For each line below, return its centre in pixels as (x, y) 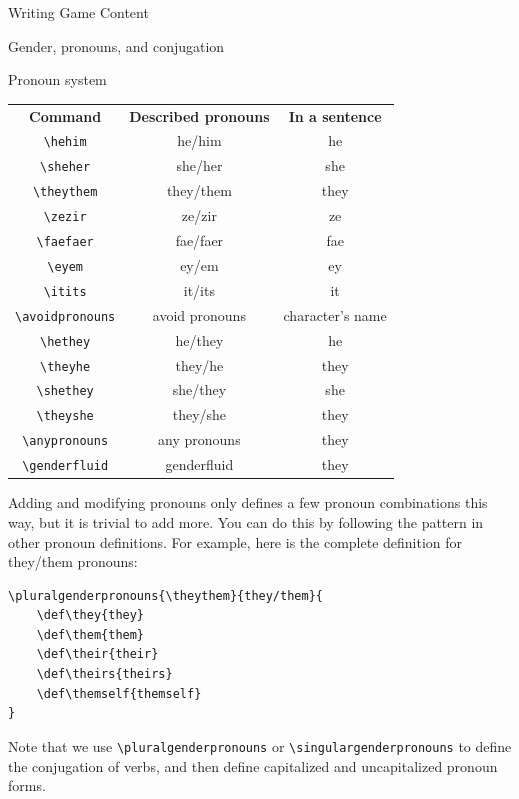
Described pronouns (199, 115)
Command (65, 115)
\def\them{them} (90, 634)
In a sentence (335, 115)
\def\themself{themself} (119, 693)
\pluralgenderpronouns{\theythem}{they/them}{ (165, 595)
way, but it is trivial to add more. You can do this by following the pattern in (246, 521)
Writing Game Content (78, 12)
